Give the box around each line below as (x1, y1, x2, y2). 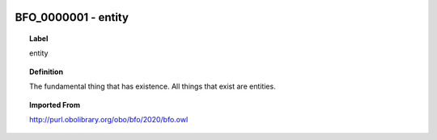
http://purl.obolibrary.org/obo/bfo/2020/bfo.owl (29, 114, 189, 124)
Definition (29, 67, 64, 76)
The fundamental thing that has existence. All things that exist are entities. (29, 81, 276, 92)
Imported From (29, 100, 81, 109)
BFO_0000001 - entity (15, 10, 129, 24)
